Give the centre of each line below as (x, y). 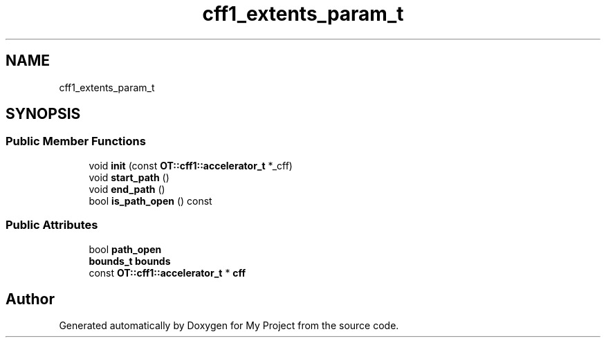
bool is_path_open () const (150, 201)
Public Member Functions (76, 141)
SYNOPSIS (43, 114)
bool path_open (125, 249)
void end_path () (127, 189)
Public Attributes (52, 225)
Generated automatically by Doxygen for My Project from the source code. (229, 326)
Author (30, 299)
